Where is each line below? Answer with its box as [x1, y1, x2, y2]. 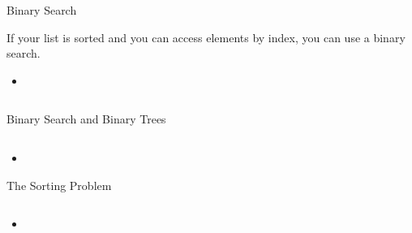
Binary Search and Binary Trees [6, 110, 166, 127]
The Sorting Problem [6, 176, 112, 193]
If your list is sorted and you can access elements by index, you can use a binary [6, 28, 406, 45]
